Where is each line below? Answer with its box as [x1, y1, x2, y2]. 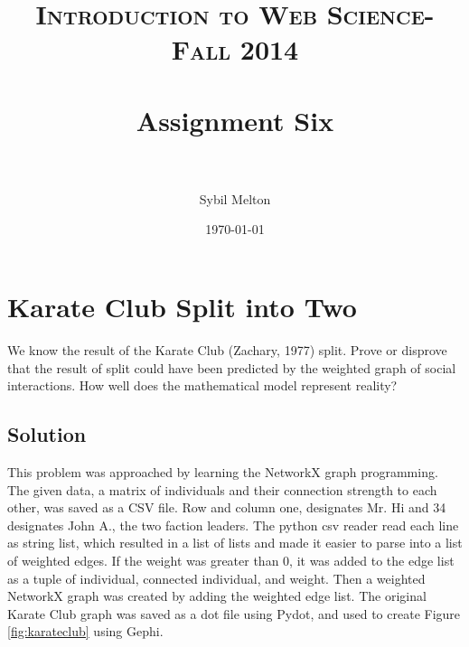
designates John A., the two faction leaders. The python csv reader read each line [7, 515, 459, 534]
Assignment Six [136, 101, 334, 138]
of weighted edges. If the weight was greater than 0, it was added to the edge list [7, 550, 455, 569]
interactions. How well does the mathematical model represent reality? [7, 376, 398, 395]
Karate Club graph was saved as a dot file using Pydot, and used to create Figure [7, 604, 461, 623]
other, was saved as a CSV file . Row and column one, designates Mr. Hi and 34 [7, 498, 446, 517]
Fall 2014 [171, 31, 299, 68]
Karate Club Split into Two [7, 288, 357, 325]
